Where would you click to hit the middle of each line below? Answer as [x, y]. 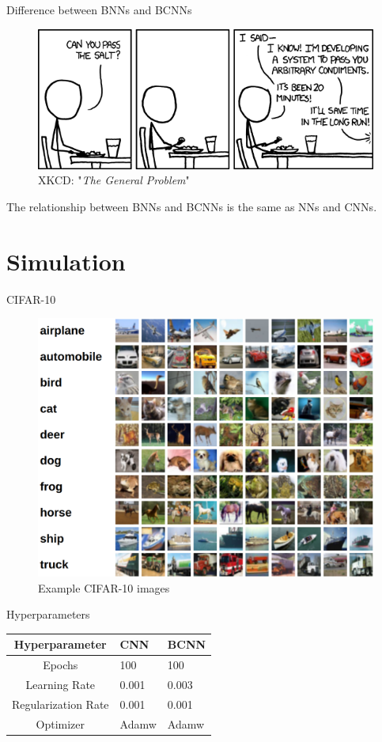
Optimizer [61, 723]
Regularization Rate [61, 704]
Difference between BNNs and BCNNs [99, 9]
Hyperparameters [48, 614]
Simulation [66, 261]
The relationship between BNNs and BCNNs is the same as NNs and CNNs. [192, 207]
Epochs [61, 665]
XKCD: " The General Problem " [114, 180]
